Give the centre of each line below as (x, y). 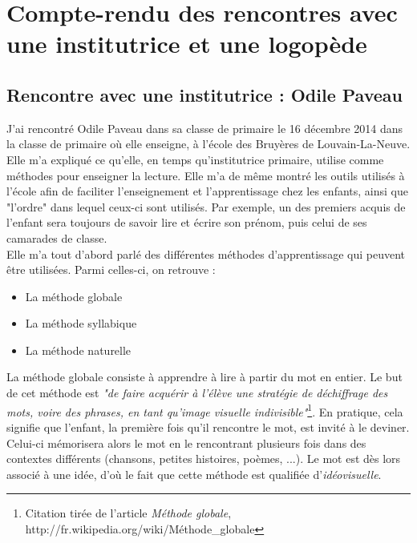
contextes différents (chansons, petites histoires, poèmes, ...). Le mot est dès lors (204, 459)
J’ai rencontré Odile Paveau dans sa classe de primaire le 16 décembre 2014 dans (205, 128)
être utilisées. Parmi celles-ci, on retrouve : (111, 269)
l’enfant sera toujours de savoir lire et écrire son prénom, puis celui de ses (187, 222)
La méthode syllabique (81, 323)
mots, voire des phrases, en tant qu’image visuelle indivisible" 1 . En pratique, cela (205, 410)
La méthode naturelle (78, 350)
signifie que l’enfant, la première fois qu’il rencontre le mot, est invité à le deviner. (208, 426)
